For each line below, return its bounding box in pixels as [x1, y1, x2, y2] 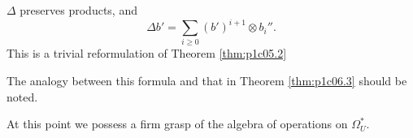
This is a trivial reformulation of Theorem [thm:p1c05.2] [7, 45, 287, 62]
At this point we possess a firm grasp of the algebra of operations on [7, 115, 348, 132]
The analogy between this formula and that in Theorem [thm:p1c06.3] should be [7, 72, 407, 89]
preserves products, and [20, 2, 137, 18]
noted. [7, 88, 38, 105]
